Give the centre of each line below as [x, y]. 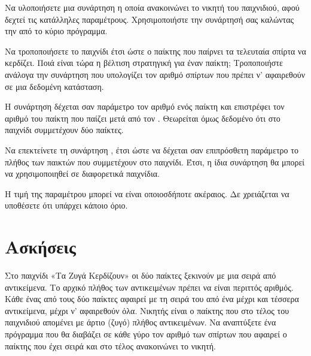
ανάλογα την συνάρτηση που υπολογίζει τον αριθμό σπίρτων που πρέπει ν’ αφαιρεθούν [155, 74]
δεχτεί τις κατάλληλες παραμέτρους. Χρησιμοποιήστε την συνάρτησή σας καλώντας [150, 19]
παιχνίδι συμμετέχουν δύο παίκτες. [64, 130]
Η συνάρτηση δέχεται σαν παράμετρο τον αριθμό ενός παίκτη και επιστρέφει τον [145, 106]
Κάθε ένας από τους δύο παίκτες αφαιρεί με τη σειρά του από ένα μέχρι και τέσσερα [152, 299]
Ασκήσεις [40, 247]
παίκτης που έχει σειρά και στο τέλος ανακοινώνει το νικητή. [110, 346]
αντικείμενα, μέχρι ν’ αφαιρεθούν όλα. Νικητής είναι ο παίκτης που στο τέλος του [147, 310]
